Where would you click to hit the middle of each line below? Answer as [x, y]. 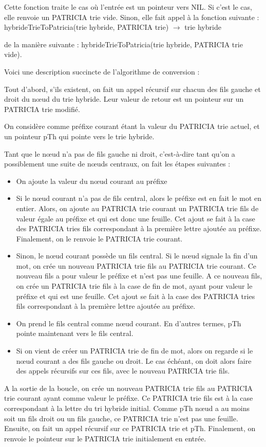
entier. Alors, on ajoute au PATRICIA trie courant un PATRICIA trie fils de [137, 208]
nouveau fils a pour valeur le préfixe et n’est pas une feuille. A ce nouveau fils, [139, 276]
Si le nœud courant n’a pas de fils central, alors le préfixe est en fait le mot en [139, 198]
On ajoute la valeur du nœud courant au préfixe [92, 181]
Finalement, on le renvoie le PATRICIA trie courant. [99, 238]
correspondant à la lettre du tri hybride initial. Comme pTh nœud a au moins [127, 408]
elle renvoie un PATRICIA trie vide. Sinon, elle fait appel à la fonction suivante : [132, 17]
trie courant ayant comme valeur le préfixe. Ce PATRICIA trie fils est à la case [129, 398]
